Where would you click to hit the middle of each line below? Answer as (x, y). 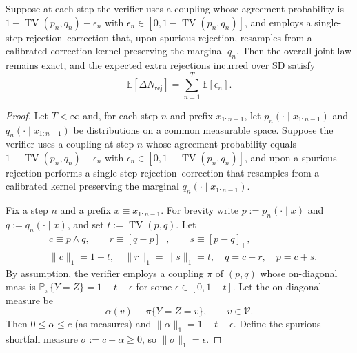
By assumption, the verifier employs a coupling (105, 273)
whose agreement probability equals (221, 144)
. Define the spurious (277, 324)
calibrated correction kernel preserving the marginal (115, 51)
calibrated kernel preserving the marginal (92, 186)
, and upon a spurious (291, 157)
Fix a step (27, 210)
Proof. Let (27, 115)
